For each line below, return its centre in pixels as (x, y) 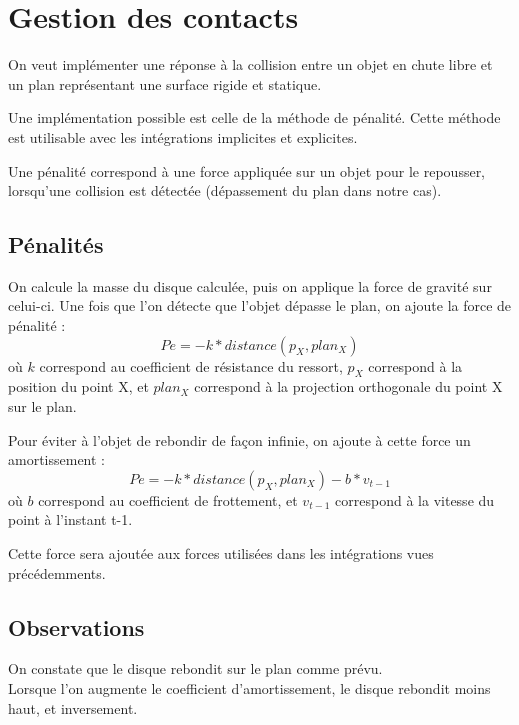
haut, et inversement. (73, 707)
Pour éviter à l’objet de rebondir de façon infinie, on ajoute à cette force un (239, 439)
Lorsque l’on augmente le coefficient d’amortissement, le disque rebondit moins (249, 688)
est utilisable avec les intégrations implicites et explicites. (183, 136)
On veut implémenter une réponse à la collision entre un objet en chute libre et (250, 64)
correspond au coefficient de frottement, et (168, 499)
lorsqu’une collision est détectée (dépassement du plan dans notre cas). (225, 190)
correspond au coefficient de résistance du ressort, (191, 365)
